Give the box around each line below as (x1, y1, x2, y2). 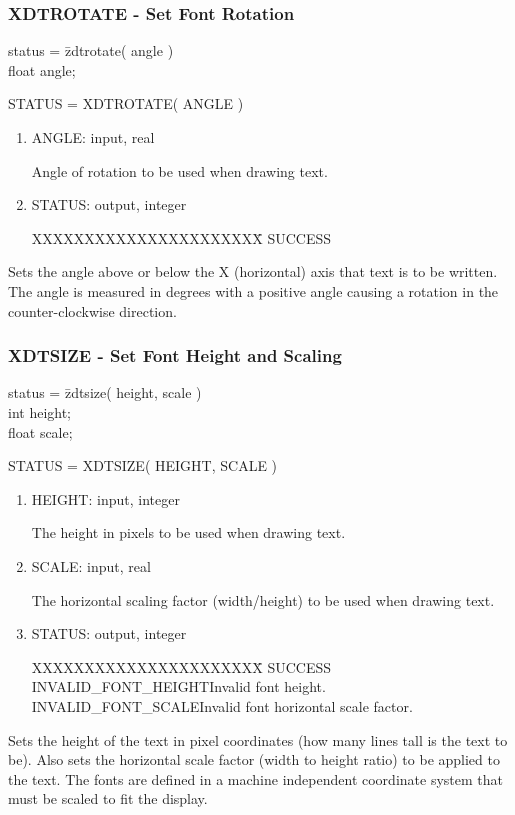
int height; (8, 401, 72, 422)
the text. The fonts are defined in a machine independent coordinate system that (8, 768, 503, 789)
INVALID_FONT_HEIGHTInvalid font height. (31, 676, 326, 697)
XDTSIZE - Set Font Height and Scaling (8, 343, 342, 368)
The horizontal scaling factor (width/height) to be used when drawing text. (31, 589, 495, 610)
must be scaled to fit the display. (8, 788, 208, 809)
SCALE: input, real (31, 555, 151, 576)
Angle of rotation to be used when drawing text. (31, 160, 328, 181)
